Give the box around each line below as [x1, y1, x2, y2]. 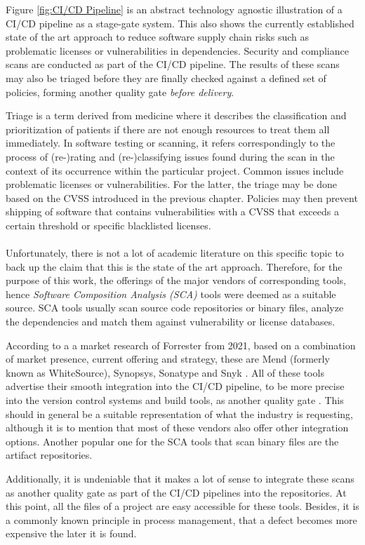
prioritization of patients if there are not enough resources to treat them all [6, 121, 330, 136]
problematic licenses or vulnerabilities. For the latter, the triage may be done [6, 177, 337, 191]
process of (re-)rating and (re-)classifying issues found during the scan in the [6, 149, 335, 163]
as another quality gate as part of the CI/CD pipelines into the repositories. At [6, 485, 347, 499]
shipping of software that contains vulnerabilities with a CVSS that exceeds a [6, 204, 339, 219]
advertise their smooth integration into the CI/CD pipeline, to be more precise [6, 379, 345, 393]
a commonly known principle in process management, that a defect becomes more [6, 512, 357, 527]
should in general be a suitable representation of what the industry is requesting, [6, 406, 353, 421]
